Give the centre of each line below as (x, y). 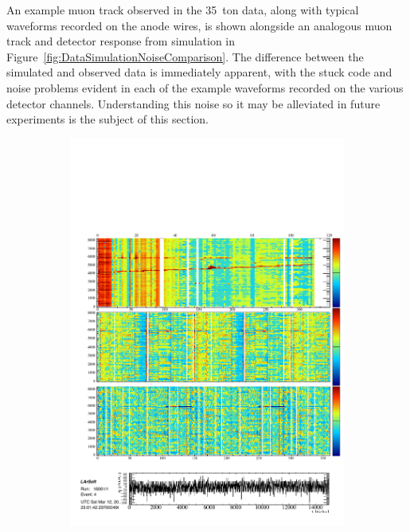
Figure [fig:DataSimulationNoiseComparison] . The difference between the (185, 56)
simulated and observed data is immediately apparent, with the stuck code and (199, 72)
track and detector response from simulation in (121, 41)
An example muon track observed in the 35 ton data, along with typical (183, 10)
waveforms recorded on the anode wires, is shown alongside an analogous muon (199, 25)
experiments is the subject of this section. (107, 119)
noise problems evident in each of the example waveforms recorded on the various (205, 87)
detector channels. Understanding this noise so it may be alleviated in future (193, 103)
